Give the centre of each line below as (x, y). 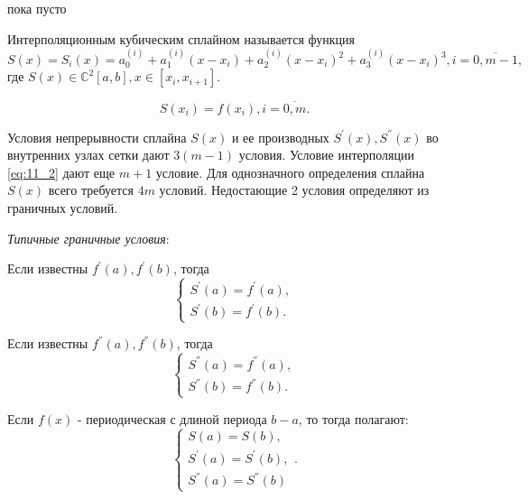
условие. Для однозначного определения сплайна (290, 172)
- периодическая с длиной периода (172, 418)
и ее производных (280, 137)
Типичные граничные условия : (88, 238)
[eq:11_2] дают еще (61, 172)
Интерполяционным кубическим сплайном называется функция (181, 38)
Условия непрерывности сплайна (97, 137)
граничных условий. (63, 208)
